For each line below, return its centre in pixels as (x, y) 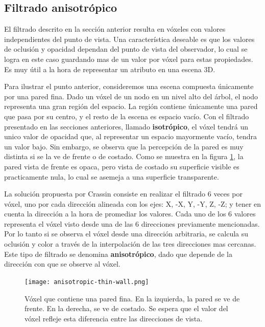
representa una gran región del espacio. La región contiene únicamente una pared (131, 106)
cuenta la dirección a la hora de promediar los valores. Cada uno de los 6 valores (130, 214)
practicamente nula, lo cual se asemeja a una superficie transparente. (112, 176)
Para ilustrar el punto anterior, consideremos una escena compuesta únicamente (129, 86)
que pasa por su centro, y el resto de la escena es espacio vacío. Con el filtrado (127, 116)
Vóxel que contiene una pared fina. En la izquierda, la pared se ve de (132, 298)
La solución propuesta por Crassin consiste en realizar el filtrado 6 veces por (123, 194)
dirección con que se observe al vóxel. (62, 264)
